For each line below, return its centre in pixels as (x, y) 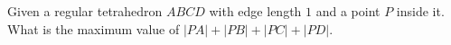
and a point (348, 11)
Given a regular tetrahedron (85, 11)
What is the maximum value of (94, 28)
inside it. (420, 11)
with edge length (255, 11)
